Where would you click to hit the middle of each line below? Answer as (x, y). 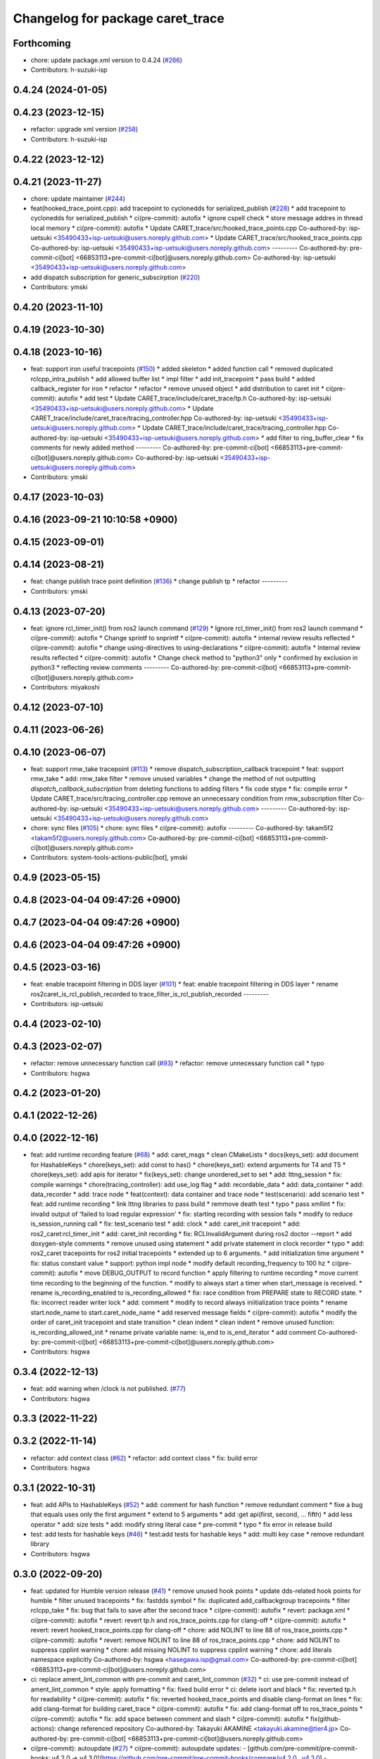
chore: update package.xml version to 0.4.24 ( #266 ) (107, 61)
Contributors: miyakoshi (65, 687)
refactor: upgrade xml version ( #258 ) (84, 129)
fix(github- (325, 1719)
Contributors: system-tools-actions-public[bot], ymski (109, 858)
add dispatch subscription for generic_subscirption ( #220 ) (115, 277)
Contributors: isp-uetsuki (67, 1004)
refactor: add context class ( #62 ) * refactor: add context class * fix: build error (144, 1458)
